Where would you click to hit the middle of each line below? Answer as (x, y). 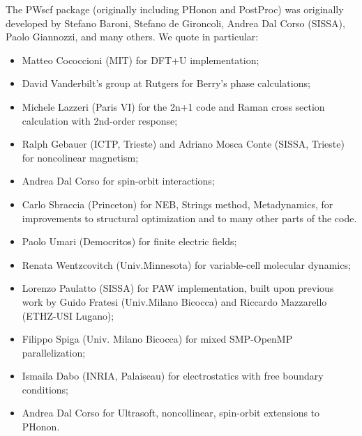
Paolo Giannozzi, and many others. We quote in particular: (132, 37)
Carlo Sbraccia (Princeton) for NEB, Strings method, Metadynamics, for (178, 204)
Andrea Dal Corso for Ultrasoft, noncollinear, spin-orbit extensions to (171, 413)
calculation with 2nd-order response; (100, 120)
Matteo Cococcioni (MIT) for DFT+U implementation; (141, 60)
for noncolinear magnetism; (80, 157)
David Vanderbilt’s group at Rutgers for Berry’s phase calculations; (166, 83)
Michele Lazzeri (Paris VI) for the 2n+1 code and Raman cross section (173, 106)
